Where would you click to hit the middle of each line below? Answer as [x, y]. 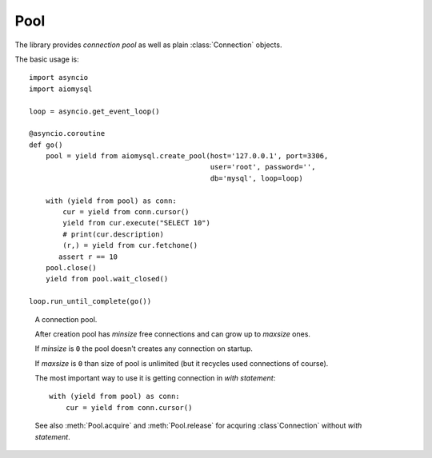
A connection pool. [66, 319]
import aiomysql [61, 89]
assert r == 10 [88, 257]
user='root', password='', [263, 167]
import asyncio [59, 78]
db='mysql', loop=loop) [256, 178]
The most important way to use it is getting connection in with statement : [155, 378]
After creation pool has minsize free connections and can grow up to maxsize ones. [173, 334]
